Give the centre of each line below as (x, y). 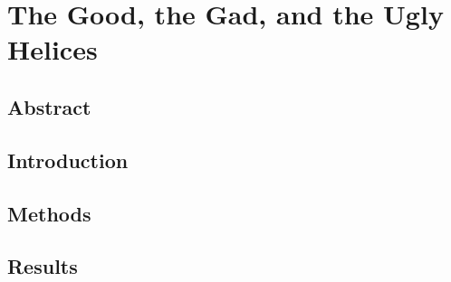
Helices (53, 49)
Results (43, 266)
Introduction (68, 160)
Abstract (49, 106)
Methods (49, 213)
